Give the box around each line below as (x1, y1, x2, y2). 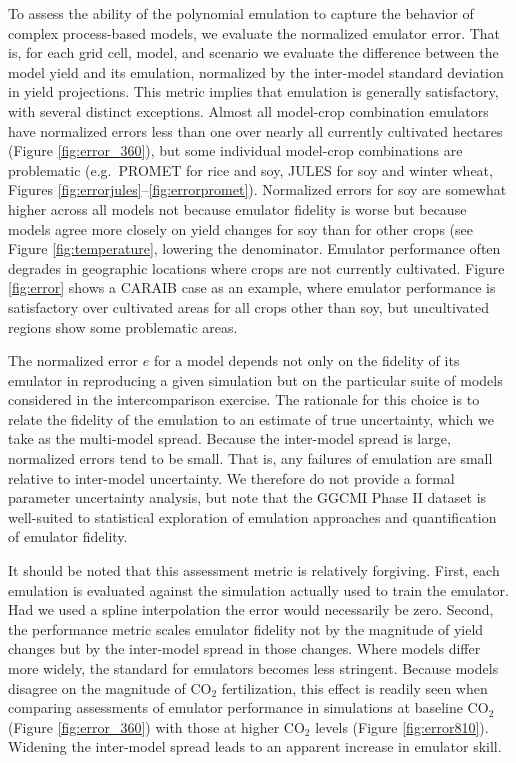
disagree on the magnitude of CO (8, 677, 212, 698)
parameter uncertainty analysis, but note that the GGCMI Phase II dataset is (8, 487, 487, 508)
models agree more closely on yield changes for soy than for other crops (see (8, 218, 473, 239)
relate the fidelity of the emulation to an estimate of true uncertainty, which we (8, 408, 494, 429)
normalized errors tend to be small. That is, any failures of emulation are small (8, 448, 493, 469)
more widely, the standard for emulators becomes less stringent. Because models (8, 658, 499, 678)
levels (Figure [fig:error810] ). (315, 716, 489, 737)
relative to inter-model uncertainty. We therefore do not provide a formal (8, 467, 455, 488)
